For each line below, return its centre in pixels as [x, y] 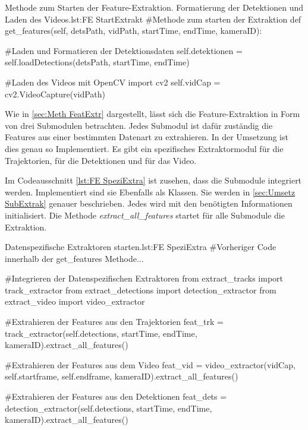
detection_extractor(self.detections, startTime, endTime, [109, 408]
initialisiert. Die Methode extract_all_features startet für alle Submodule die [145, 215]
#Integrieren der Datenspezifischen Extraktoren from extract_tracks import [144, 278]
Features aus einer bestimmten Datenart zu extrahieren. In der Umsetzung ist [147, 137]
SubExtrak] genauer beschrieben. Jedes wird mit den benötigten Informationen [149, 203]
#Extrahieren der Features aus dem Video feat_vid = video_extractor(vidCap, [150, 364]
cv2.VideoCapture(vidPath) [55, 94]
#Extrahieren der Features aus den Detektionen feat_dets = [116, 396]
